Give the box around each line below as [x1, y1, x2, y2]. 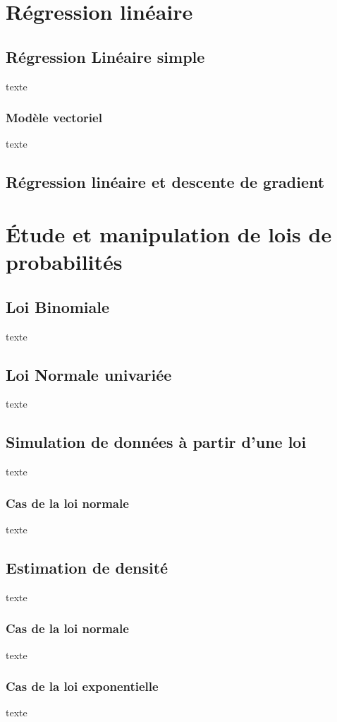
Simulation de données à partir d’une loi [6, 431, 307, 453]
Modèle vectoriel [6, 109, 102, 126]
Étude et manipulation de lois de [6, 219, 332, 248]
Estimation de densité [6, 556, 168, 578]
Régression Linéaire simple [6, 45, 205, 67]
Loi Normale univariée [6, 363, 172, 385]
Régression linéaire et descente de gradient [6, 171, 325, 193]
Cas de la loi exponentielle [6, 677, 159, 695]
